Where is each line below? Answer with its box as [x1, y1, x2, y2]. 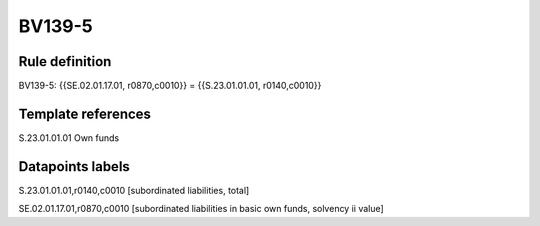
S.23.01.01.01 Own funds [18, 131, 120, 144]
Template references [18, 105, 152, 122]
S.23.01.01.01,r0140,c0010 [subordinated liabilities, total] [18, 184, 250, 196]
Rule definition [18, 53, 112, 70]
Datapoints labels [18, 158, 130, 175]
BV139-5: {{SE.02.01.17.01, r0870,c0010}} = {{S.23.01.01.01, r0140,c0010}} [18, 80, 322, 92]
